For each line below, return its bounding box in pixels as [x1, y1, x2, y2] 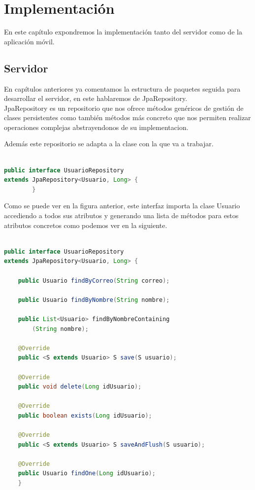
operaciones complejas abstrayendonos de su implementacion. [4, 122, 189, 132]
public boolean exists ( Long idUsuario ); [18, 412, 152, 419]
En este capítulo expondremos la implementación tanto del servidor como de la [4, 27, 242, 37]
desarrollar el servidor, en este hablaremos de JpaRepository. [4, 93, 188, 103]
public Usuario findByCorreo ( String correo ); [18, 277, 170, 284]
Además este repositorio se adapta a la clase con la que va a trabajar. [4, 138, 214, 149]
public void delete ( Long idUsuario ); [18, 383, 142, 391]
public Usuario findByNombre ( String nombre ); [18, 296, 170, 303]
